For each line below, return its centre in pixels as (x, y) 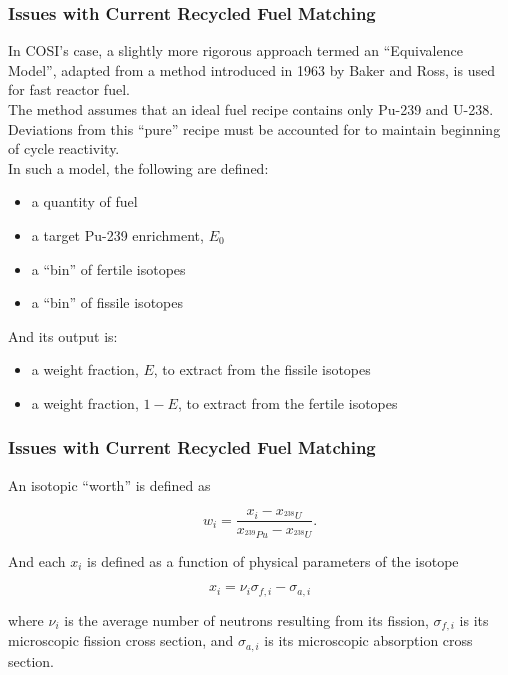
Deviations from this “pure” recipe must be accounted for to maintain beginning (254, 128)
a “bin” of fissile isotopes (107, 302)
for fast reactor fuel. (69, 89)
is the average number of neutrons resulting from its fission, (246, 619)
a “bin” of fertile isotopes (108, 268)
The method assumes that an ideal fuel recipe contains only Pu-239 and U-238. (251, 109)
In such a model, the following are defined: (138, 167)
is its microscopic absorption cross (368, 640)
